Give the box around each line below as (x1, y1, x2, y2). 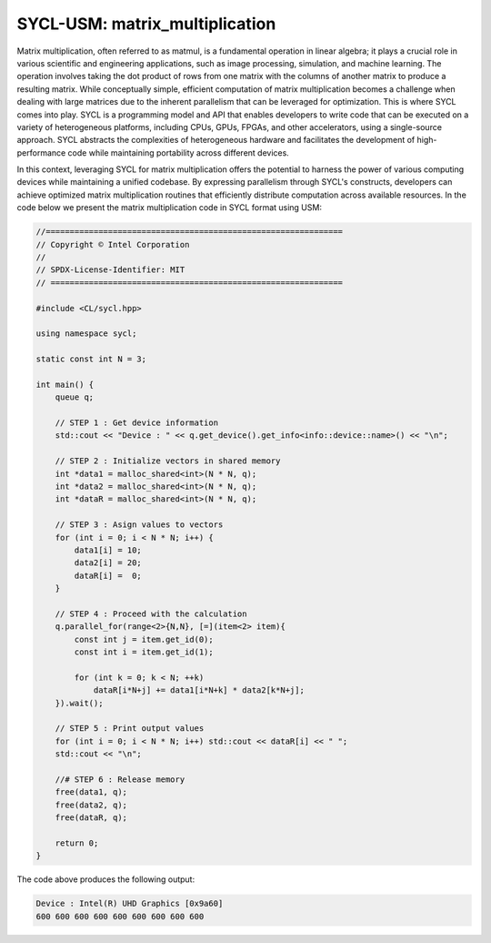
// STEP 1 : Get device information (55, 418, 218, 428)
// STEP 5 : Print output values (55, 724, 205, 734)
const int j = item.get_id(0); (74, 634, 214, 644)
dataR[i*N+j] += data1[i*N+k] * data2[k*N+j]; (93, 685, 305, 695)
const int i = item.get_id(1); (74, 647, 214, 657)
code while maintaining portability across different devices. (67, 147, 290, 158)
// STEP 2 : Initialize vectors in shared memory (55, 456, 281, 466)
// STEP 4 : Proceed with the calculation (55, 608, 247, 619)
